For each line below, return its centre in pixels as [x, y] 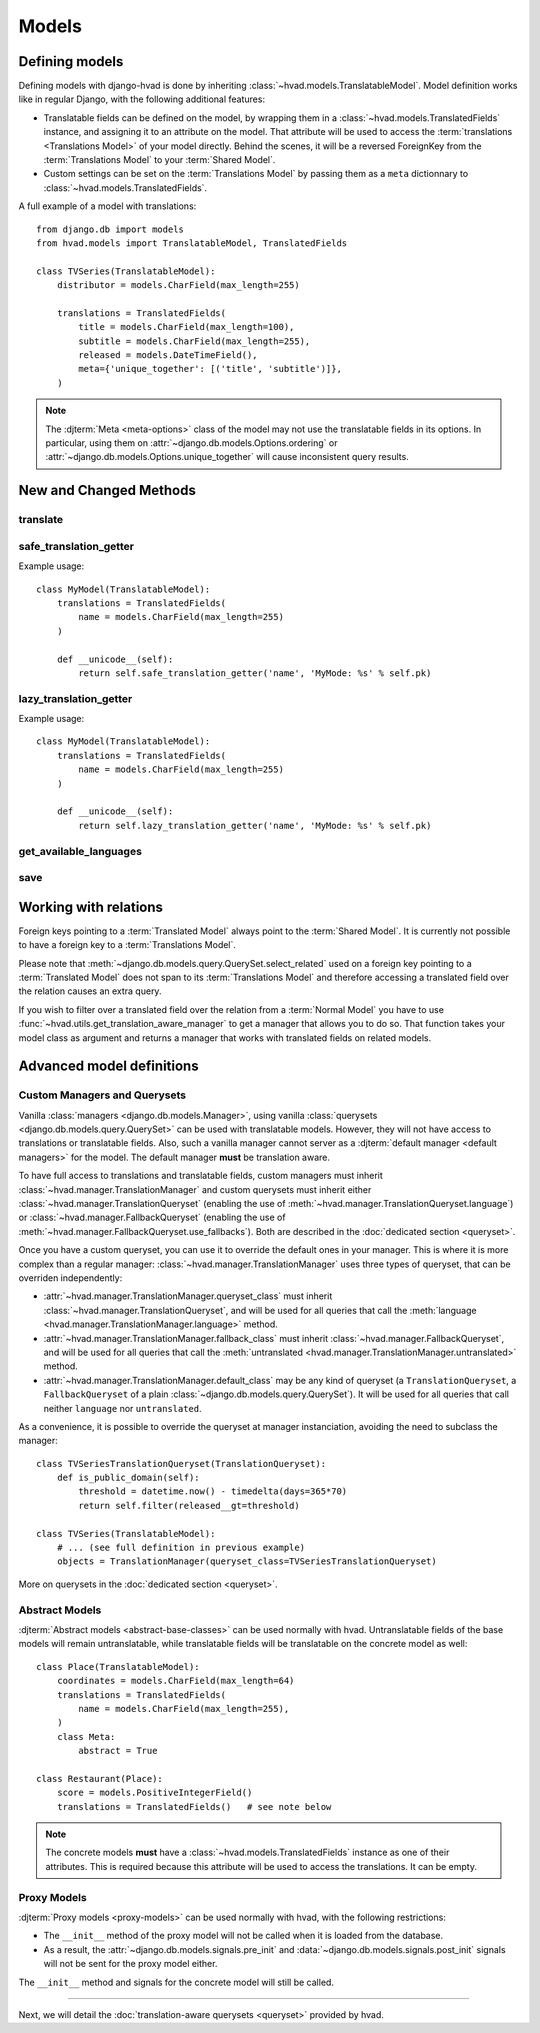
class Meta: [86, 1736]
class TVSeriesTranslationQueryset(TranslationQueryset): [181, 1463]
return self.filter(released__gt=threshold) [189, 1505]
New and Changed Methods [107, 490]
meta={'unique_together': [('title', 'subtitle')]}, [210, 369]
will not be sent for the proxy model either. [130, 1964]
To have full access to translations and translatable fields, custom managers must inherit [201, 1176]
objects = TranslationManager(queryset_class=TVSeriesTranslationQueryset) [246, 1561]
